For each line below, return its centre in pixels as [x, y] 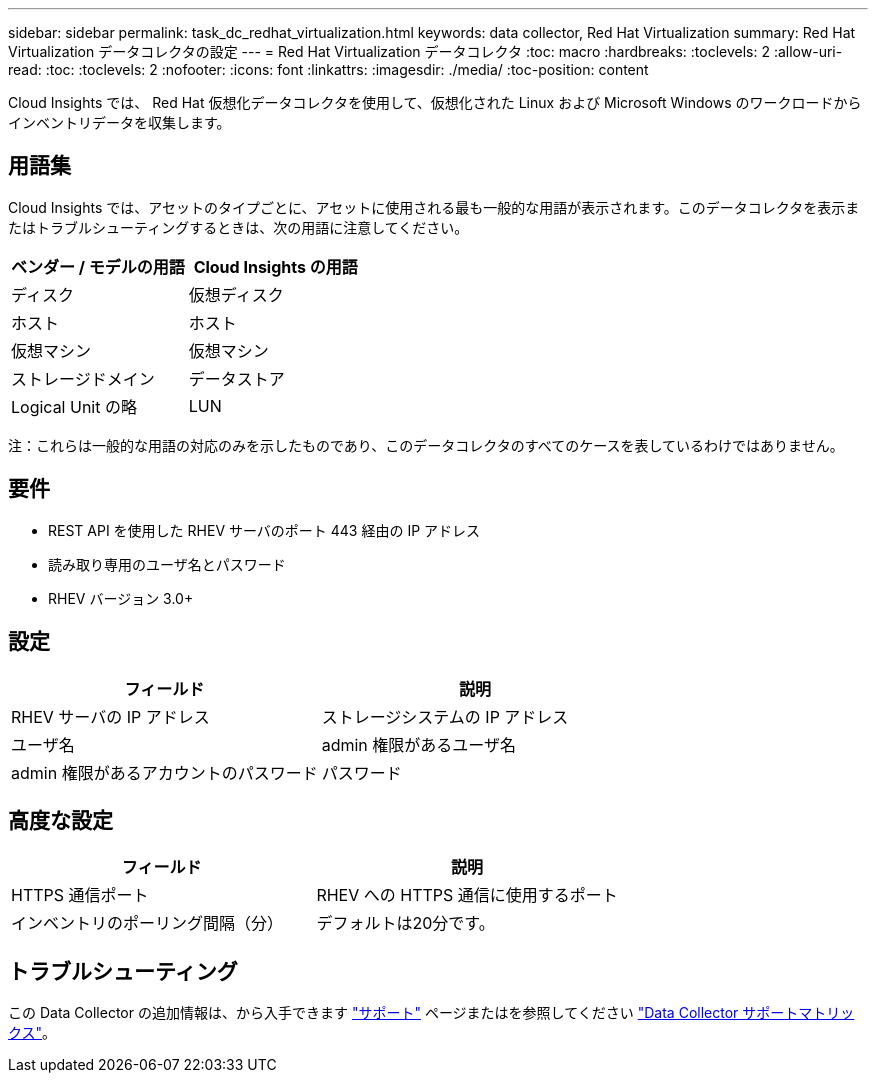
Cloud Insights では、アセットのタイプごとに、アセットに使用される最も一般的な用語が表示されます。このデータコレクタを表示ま [434, 207]
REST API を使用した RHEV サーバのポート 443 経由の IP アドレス [264, 530]
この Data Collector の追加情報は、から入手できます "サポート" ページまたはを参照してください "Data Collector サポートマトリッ [431, 1013]
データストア [236, 378]
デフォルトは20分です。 [405, 923]
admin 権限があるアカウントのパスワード [164, 772]
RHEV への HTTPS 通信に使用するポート [467, 895]
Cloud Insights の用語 [275, 266]
